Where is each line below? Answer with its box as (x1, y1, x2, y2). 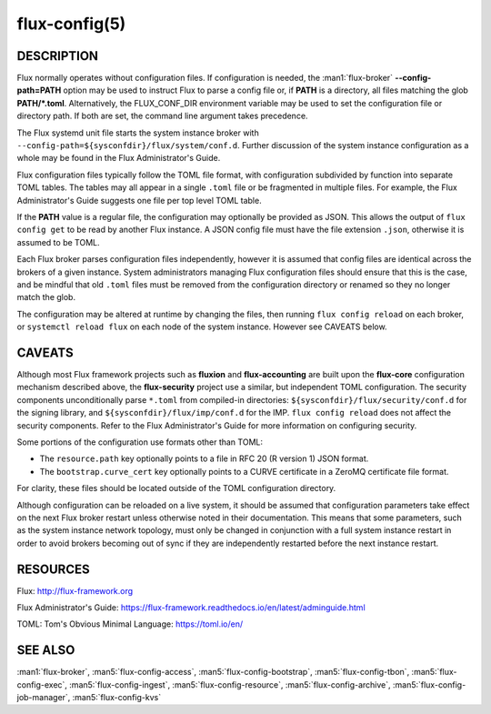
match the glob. (16, 292, 76, 303)
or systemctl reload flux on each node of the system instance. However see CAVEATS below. (16, 321, 387, 332)
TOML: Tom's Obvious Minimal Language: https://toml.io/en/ (16, 618, 244, 629)
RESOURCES (16, 561, 90, 577)
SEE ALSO (16, 642, 75, 659)
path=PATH (16, 85, 62, 96)
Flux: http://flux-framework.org (16, 585, 134, 596)
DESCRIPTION (16, 48, 99, 64)
